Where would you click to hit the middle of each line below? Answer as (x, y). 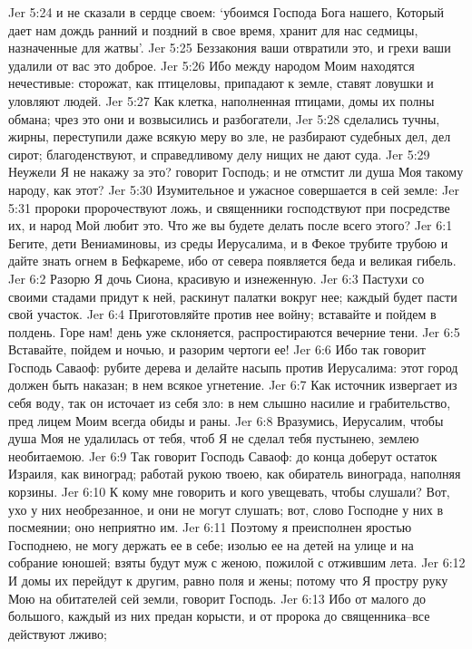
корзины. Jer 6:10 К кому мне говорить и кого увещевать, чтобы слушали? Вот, (229, 492)
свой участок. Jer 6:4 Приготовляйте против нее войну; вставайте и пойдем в (222, 314)
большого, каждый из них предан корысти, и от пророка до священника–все (219, 616)
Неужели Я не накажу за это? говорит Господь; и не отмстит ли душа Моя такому (236, 172)
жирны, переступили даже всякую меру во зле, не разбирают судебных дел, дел (230, 136)
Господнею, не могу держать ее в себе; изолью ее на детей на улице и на (211, 544)
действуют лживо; (58, 633)
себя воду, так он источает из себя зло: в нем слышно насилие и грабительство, (230, 403)
